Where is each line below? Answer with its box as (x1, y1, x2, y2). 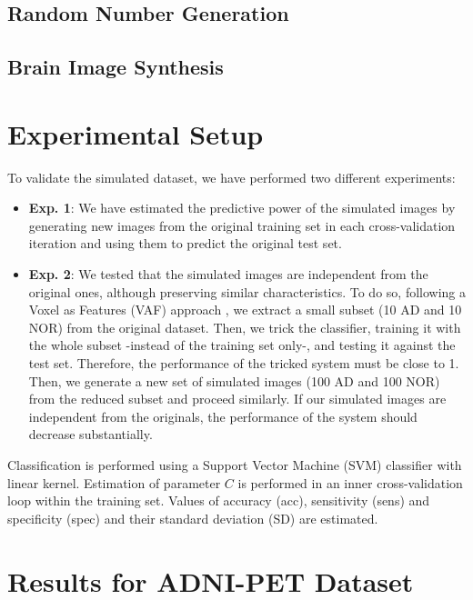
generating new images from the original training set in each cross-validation (28, 215, 456, 235)
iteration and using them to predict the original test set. (28, 234, 342, 253)
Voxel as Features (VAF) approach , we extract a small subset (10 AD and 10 (28, 300, 462, 319)
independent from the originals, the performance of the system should (28, 406, 418, 425)
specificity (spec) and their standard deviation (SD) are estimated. (7, 508, 378, 527)
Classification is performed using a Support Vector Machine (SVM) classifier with (7, 455, 462, 474)
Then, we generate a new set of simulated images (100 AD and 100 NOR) (28, 371, 440, 390)
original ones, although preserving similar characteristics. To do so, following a (28, 282, 467, 301)
